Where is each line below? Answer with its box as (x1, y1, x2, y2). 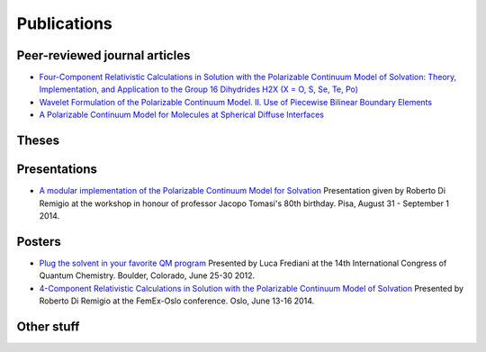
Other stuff (16, 319, 80, 334)
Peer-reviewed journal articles (16, 48, 191, 63)
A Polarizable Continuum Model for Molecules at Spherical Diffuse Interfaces (39, 109, 324, 121)
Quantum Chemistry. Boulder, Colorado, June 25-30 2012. (39, 270, 256, 281)
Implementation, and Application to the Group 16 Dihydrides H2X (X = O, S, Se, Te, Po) (39, 84, 359, 95)
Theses (16, 133, 60, 149)
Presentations (16, 162, 98, 177)
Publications (16, 14, 112, 33)
